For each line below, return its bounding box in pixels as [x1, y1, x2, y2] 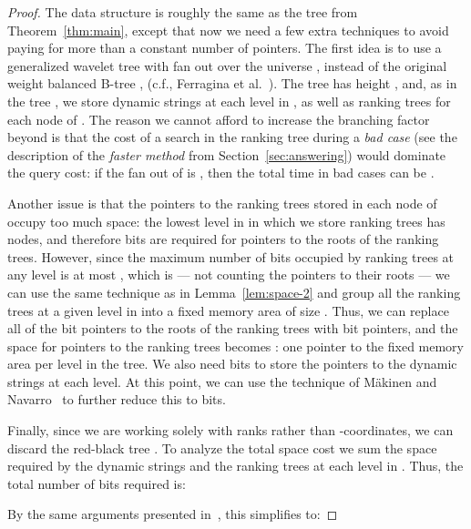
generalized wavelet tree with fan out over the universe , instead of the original [7, 56, 447, 75]
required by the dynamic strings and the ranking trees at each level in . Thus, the [7, 456, 464, 475]
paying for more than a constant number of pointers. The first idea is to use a [7, 38, 442, 57]
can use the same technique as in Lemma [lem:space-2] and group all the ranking [7, 282, 461, 301]
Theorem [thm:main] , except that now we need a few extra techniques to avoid [7, 20, 449, 39]
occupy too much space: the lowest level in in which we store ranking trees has [7, 211, 445, 230]
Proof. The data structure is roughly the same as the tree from [7, 3, 358, 21]
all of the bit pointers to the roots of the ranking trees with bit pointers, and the [7, 319, 458, 338]
